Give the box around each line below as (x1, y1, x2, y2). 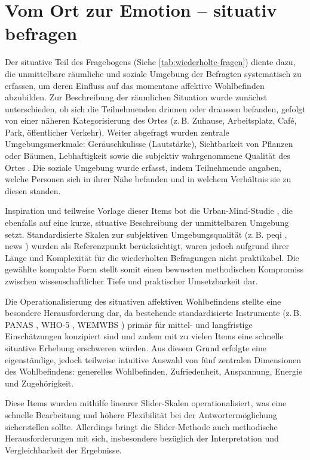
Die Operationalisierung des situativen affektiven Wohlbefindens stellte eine (5, 295, 281, 307)
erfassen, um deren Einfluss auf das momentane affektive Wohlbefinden (5, 79, 265, 91)
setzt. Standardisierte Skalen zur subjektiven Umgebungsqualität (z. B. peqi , (5, 228, 287, 240)
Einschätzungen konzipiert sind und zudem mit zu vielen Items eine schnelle (5, 330, 284, 342)
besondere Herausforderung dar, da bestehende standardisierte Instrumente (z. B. (5, 306, 302, 319)
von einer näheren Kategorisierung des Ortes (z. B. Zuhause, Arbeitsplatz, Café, (5, 114, 297, 127)
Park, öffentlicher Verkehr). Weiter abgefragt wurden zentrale (5, 125, 229, 138)
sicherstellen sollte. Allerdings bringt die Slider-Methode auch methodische (5, 420, 278, 433)
